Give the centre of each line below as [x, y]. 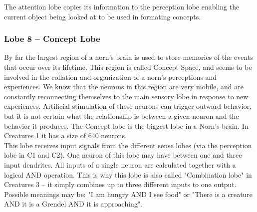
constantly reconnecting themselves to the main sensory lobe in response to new [126, 96]
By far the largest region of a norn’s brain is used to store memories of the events [128, 57]
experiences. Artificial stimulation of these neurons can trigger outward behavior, [128, 106]
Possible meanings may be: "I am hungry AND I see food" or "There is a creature [128, 194]
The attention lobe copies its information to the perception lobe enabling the [122, 6]
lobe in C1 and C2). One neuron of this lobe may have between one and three [123, 155]
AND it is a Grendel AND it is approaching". [73, 204]
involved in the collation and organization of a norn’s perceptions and [111, 77]
